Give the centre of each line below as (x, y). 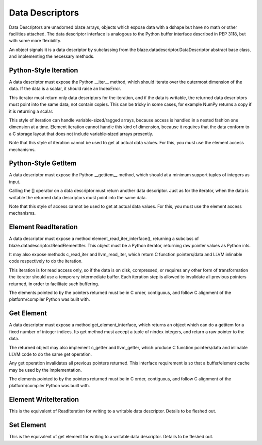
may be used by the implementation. (45, 370)
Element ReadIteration (43, 227)
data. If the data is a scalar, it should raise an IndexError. (65, 89)
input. (15, 182)
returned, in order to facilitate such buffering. (54, 284)
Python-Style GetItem (43, 163)
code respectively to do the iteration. (46, 261)
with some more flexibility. (35, 41)
